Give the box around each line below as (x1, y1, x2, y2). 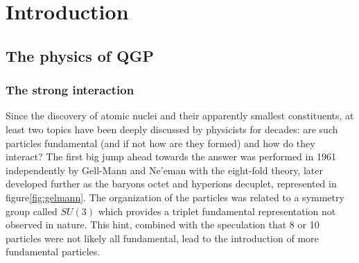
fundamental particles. (6, 244, 100, 259)
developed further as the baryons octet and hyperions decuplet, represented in (6, 176, 337, 191)
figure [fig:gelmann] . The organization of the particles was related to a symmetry (6, 189, 344, 204)
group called (6, 203, 58, 218)
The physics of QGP (6, 44, 154, 66)
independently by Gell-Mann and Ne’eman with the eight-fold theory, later (6, 162, 323, 177)
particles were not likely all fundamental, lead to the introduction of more (6, 230, 319, 245)
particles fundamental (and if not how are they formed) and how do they (6, 135, 315, 150)
